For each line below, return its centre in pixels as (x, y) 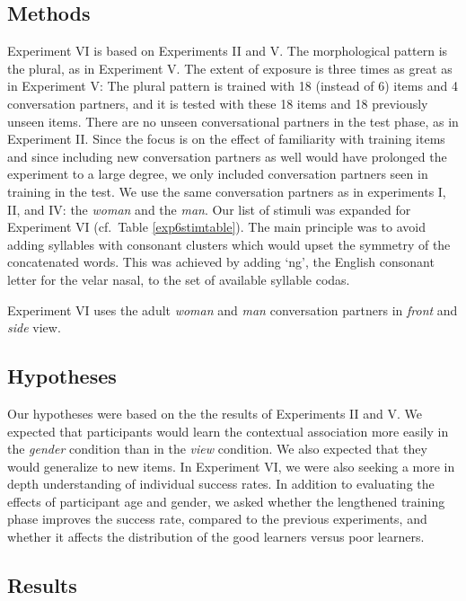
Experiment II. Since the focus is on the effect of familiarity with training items (226, 139)
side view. (34, 327)
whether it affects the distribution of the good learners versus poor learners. (216, 537)
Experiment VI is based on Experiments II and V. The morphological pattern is (228, 51)
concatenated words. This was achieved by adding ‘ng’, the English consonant (221, 262)
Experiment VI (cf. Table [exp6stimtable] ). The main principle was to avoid (216, 227)
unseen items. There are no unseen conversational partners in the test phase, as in (233, 121)
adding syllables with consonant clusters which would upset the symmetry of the (229, 244)
